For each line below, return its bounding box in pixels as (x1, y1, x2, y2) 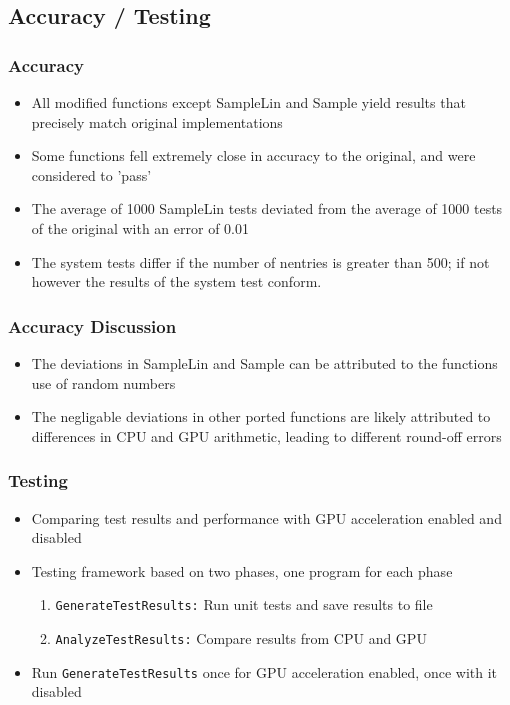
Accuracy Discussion (8, 313, 177, 338)
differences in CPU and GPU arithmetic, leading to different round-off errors (31, 425, 502, 446)
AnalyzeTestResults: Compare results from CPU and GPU (55, 628, 427, 648)
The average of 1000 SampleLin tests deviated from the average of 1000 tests (31, 198, 503, 219)
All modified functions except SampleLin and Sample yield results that (31, 92, 466, 112)
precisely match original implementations (31, 111, 283, 132)
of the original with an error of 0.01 (31, 217, 249, 238)
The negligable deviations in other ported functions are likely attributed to (31, 406, 491, 427)
